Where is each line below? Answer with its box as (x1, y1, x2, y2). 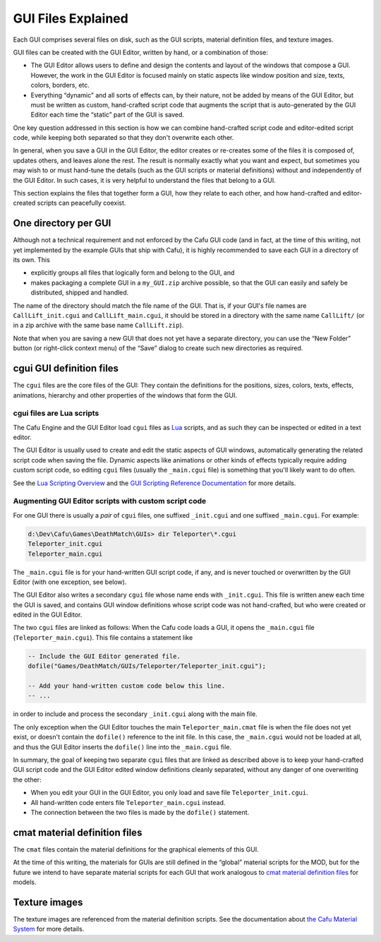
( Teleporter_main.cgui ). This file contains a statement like (13, 633, 193, 642)
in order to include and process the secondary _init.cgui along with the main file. (13, 710, 258, 718)
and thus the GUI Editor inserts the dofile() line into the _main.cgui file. (13, 742, 232, 751)
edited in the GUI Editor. (13, 611, 83, 619)
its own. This (13, 256, 51, 264)
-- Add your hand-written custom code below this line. (28, 682, 226, 690)
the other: (13, 775, 42, 784)
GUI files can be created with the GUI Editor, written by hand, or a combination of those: (13, 48, 268, 56)
